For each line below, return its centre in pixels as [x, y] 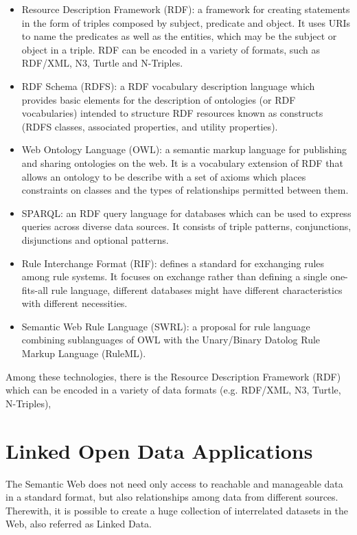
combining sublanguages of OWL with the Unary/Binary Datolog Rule [171, 340]
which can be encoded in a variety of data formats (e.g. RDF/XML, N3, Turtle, [173, 390]
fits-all [35, 289]
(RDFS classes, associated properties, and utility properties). [150, 126]
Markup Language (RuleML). [84, 353]
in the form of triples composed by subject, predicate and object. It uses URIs [186, 22]
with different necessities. [74, 303]
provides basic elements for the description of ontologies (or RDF [159, 99]
